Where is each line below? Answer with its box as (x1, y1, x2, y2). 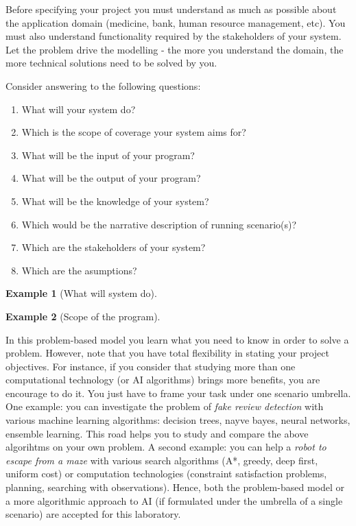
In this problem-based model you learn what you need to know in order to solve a (5, 332, 349, 346)
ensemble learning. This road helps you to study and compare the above (5, 426, 309, 440)
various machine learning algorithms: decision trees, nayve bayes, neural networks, (5, 413, 351, 427)
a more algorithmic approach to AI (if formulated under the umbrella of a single (5, 493, 343, 507)
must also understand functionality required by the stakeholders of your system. (5, 29, 342, 43)
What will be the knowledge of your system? (21, 193, 209, 208)
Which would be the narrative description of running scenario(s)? (21, 217, 297, 231)
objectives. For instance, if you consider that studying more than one (5, 359, 296, 373)
